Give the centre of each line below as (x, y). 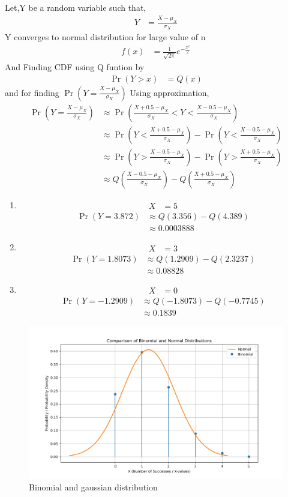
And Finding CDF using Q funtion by (75, 66)
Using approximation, (169, 92)
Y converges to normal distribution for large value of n (105, 37)
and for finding (32, 92)
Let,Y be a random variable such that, (76, 7)
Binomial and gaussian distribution (93, 487)
